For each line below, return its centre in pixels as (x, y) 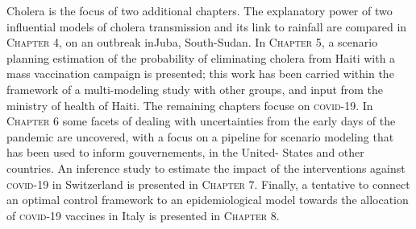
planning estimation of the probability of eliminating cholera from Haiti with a (201, 57)
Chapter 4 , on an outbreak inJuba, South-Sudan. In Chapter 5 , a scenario (192, 42)
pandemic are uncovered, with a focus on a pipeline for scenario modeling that (200, 136)
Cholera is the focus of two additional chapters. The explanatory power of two (200, 10)
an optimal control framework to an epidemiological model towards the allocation (208, 200)
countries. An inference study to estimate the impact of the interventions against (206, 168)
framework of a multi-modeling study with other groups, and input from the (195, 89)
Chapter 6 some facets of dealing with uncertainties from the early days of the (201, 121)
